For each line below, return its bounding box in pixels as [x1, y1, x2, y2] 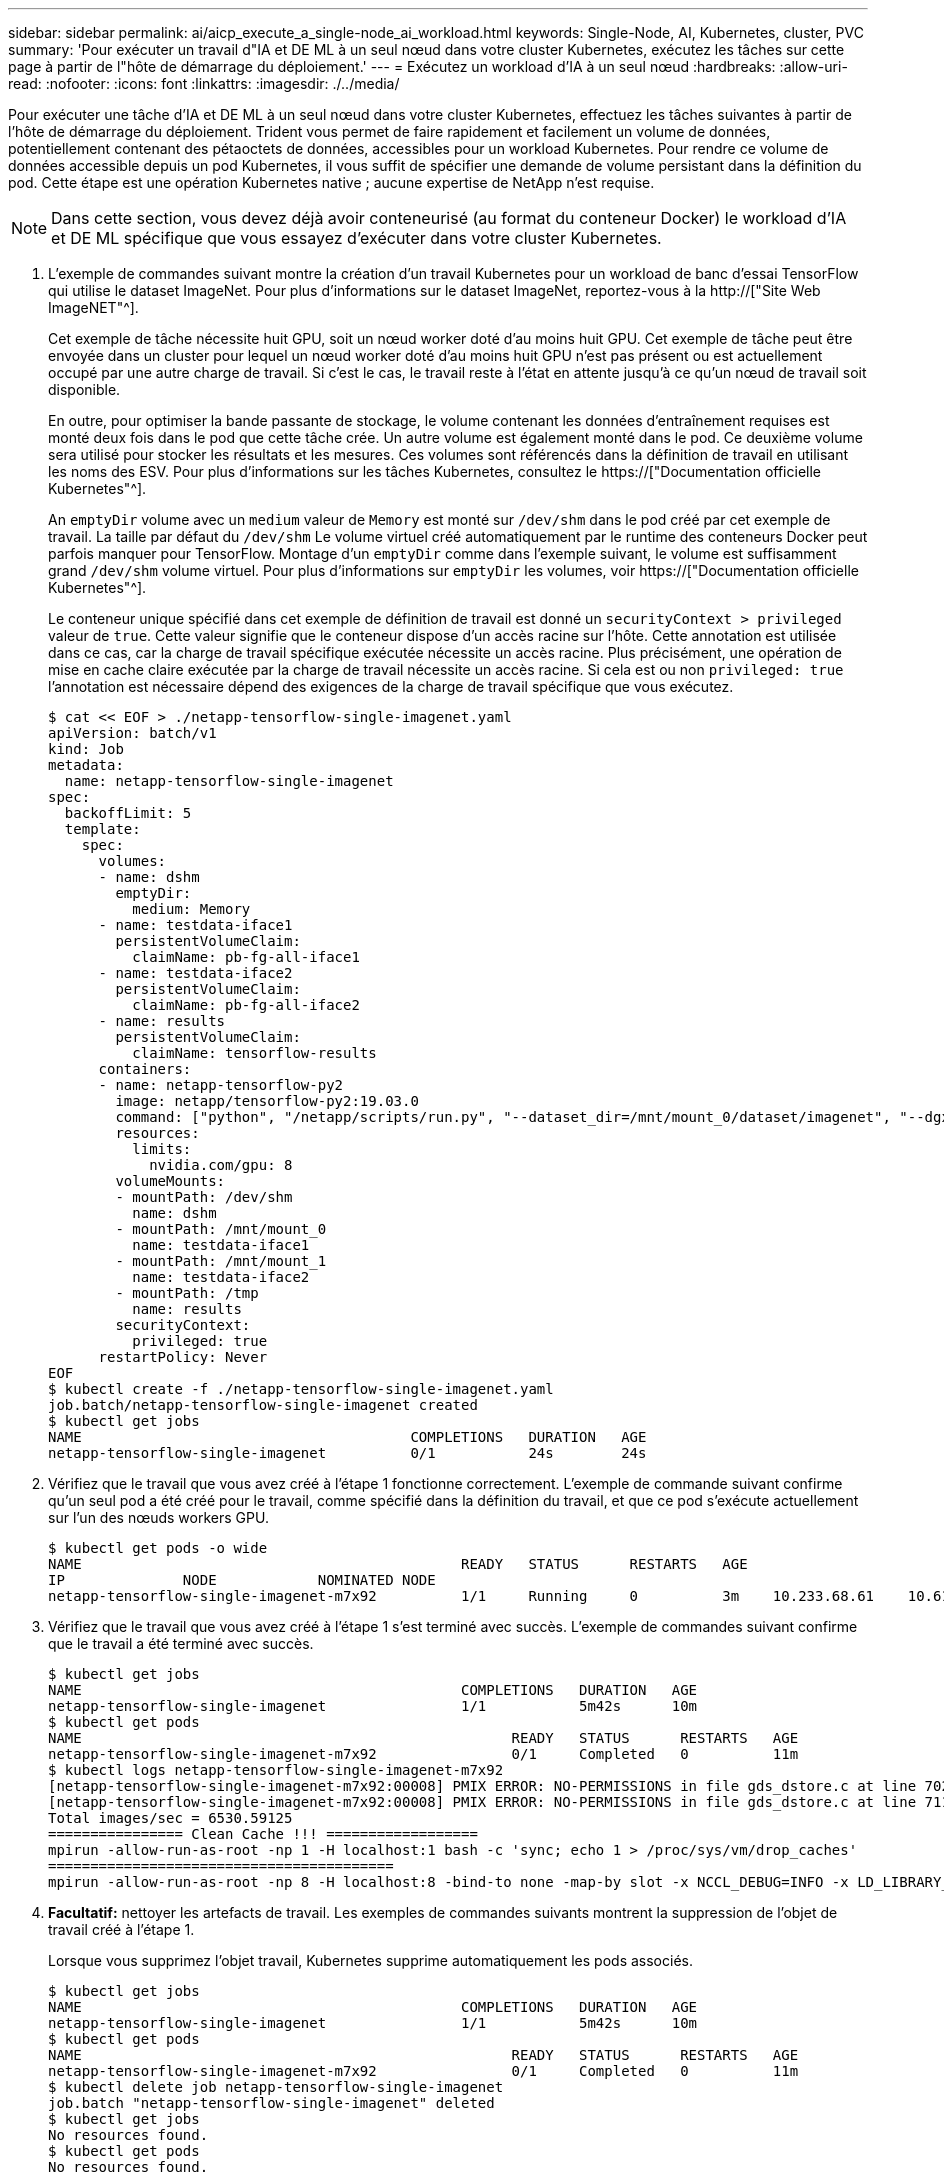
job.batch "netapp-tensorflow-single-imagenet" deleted [48, 2095, 495, 2111]
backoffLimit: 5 [64, 805, 192, 821]
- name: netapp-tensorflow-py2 [98, 1077, 344, 1093]
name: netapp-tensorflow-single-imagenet [64, 773, 394, 789]
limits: [132, 1141, 192, 1157]
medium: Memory [132, 901, 251, 917]
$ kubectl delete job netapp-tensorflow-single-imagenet [48, 2079, 504, 2095]
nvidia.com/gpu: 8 [149, 1157, 293, 1173]
